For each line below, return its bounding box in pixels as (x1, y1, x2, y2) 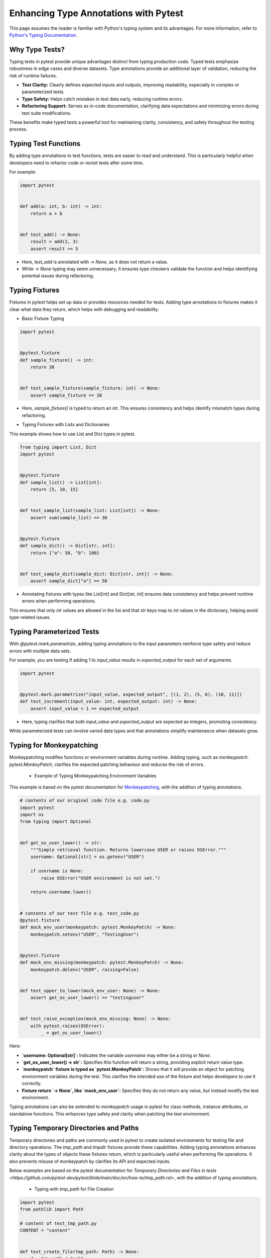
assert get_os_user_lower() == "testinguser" (30, 995, 145, 1001)
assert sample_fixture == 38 (30, 392, 102, 398)
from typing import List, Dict (20, 444, 97, 450)
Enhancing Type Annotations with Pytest (9, 8, 184, 19)
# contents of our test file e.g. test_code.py (20, 910, 139, 916)
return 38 (30, 364, 55, 370)
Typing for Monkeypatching (9, 741, 98, 750)
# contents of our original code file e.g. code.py (20, 798, 150, 804)
